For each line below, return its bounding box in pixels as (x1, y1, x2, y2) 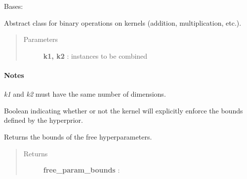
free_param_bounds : (43, 165, 120, 175)
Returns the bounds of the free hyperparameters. (4, 131, 152, 142)
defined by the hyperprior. (4, 115, 83, 125)
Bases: (4, 1, 23, 11)
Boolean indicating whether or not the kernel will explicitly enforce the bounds (4, 105, 243, 115)
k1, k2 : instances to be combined (43, 50, 148, 61)
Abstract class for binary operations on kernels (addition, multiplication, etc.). (4, 17, 242, 28)
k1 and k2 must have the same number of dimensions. (4, 89, 166, 99)
